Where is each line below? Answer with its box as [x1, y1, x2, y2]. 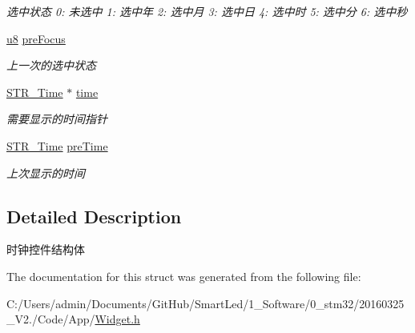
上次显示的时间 [6, 164, 85, 181]
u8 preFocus [6, 30, 66, 46]
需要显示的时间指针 [6, 110, 107, 127]
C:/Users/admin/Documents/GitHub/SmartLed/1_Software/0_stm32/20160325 [6, 295, 405, 311]
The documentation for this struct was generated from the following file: [6, 267, 361, 284]
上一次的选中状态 [6, 57, 96, 74]
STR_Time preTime [6, 137, 108, 154]
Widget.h [95, 311, 140, 327]
